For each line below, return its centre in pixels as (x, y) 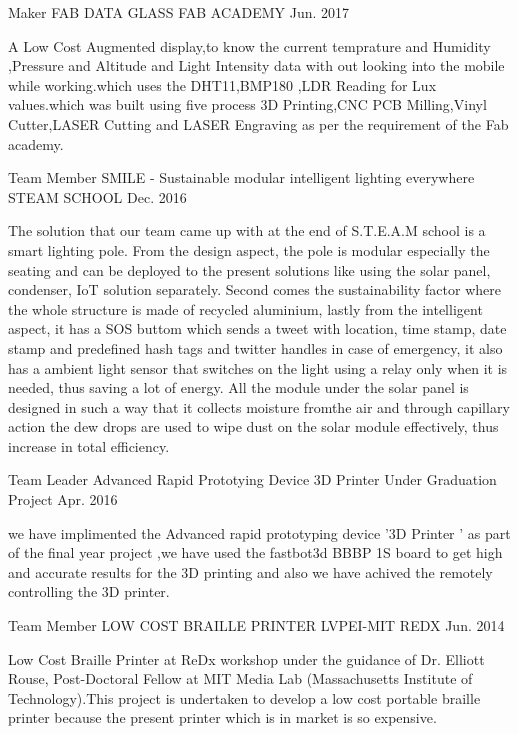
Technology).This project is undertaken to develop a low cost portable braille (244, 697)
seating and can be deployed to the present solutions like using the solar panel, (249, 269)
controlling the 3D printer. (89, 591)
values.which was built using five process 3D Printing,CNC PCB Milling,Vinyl (247, 104)
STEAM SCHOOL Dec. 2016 (97, 196)
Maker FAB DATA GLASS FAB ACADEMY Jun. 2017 (179, 12)
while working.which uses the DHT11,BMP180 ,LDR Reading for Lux (222, 84)
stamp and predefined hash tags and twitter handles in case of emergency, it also (255, 347)
